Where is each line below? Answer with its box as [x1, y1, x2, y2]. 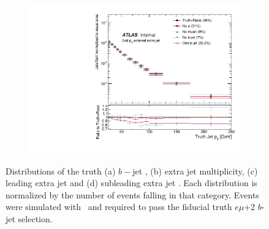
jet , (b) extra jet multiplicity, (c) [132, 164, 258, 177]
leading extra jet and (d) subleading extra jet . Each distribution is [6, 176, 257, 189]
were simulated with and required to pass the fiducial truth [6, 200, 232, 213]
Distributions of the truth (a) [6, 164, 116, 177]
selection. [18, 212, 53, 225]
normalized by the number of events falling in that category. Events [6, 188, 259, 201]
